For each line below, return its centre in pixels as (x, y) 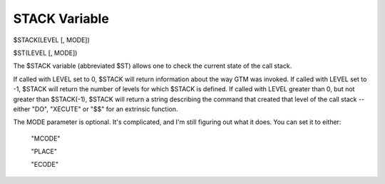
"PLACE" (44, 152)
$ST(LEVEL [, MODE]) (45, 53)
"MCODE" (46, 138)
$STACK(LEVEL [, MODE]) (52, 40)
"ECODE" (45, 165)
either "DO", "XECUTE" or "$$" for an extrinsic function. (96, 109)
